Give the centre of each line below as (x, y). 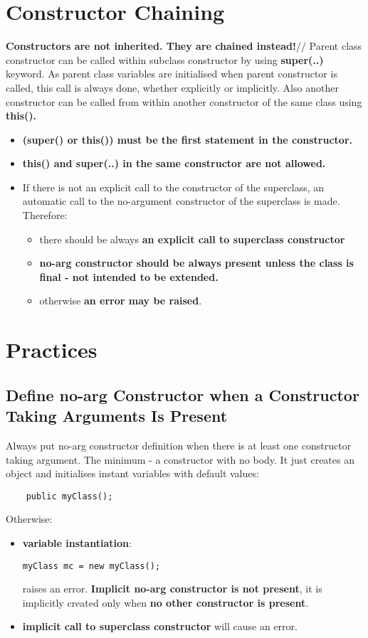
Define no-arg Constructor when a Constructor (183, 394)
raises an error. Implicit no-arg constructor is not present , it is (172, 589)
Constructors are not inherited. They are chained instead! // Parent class (184, 46)
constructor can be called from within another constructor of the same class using (184, 101)
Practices (52, 350)
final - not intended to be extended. (129, 276)
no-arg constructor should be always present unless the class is (196, 263)
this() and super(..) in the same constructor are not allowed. (174, 163)
